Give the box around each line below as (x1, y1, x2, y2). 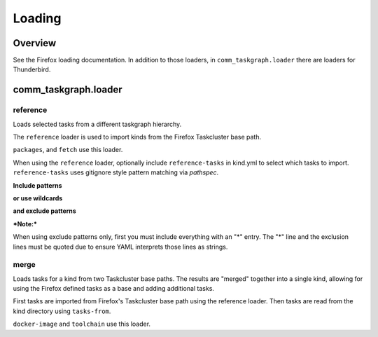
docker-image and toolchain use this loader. (13, 319, 150, 329)
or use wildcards (13, 193, 63, 202)
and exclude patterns (13, 207, 76, 215)
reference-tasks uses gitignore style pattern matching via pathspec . (13, 168, 219, 177)
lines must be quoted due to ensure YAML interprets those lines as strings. (13, 242, 228, 251)
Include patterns (13, 181, 62, 189)
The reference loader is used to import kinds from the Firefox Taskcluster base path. (13, 133, 262, 141)
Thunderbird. (13, 65, 51, 74)
